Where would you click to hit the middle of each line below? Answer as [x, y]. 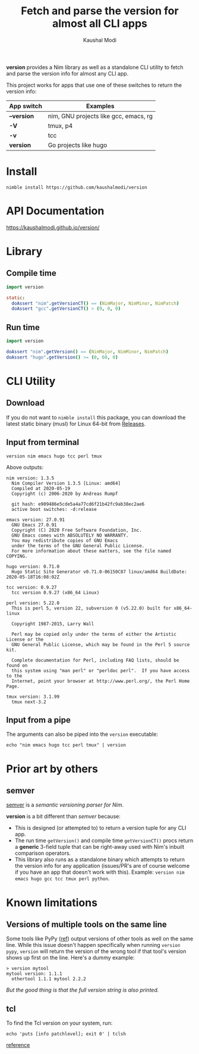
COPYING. [17, 556]
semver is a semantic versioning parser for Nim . [65, 805]
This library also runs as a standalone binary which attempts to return [100, 859]
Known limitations [52, 903]
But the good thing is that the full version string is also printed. [83, 990]
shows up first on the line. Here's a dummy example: [70, 958]
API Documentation [55, 211]
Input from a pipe [39, 720]
